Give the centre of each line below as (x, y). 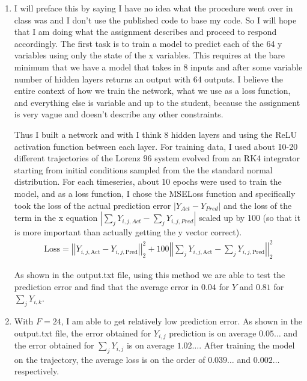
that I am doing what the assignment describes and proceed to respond (145, 32)
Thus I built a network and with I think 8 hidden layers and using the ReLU (155, 134)
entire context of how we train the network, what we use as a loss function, (152, 91)
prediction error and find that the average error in (106, 286)
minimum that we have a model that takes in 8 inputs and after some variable (158, 67)
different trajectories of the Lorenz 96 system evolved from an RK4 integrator (157, 158)
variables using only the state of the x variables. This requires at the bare (149, 55)
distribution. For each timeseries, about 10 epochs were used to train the (148, 181)
